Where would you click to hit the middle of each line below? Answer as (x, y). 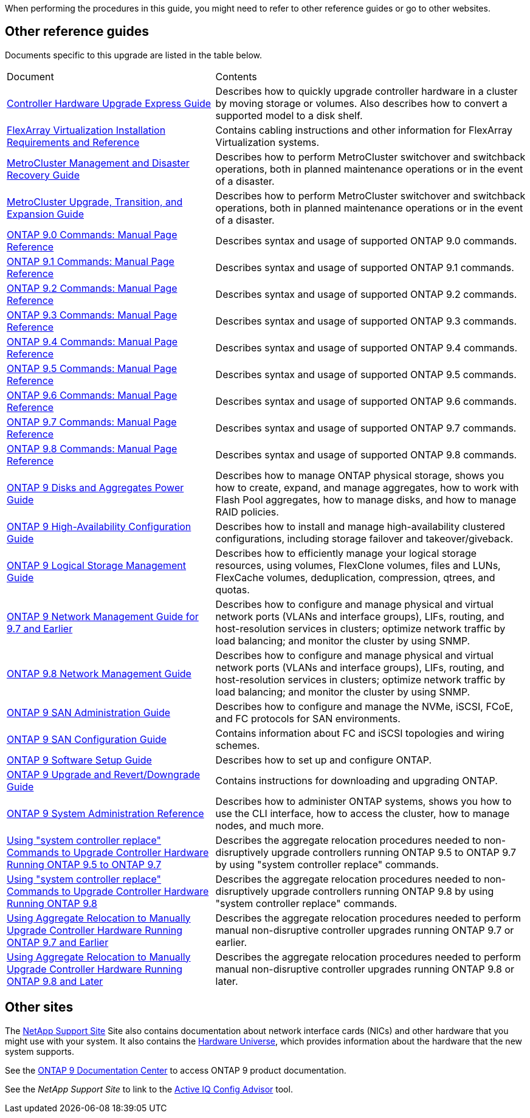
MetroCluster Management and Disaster (98, 163)
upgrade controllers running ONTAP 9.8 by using (383, 891)
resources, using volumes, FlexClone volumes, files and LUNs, (358, 565)
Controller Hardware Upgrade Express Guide (109, 103)
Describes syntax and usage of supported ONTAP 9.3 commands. (366, 321)
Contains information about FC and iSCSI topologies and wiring (360, 733)
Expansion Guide (46, 214)
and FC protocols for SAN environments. (308, 718)
